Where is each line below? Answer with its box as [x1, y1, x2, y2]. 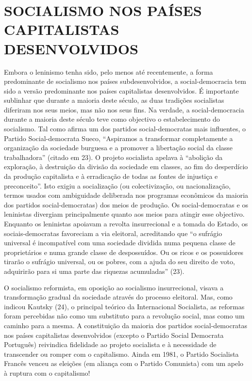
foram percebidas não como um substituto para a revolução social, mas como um [4, 311, 245, 321]
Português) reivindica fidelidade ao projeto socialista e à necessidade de [4, 339, 217, 349]
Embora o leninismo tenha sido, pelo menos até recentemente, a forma [4, 66, 213, 77]
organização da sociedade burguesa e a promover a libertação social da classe [4, 143, 233, 153]
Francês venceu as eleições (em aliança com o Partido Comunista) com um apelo [4, 358, 244, 368]
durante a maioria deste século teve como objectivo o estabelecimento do [4, 114, 220, 124]
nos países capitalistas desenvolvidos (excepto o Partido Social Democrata [4, 330, 224, 340]
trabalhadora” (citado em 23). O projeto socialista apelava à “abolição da [4, 152, 223, 162]
